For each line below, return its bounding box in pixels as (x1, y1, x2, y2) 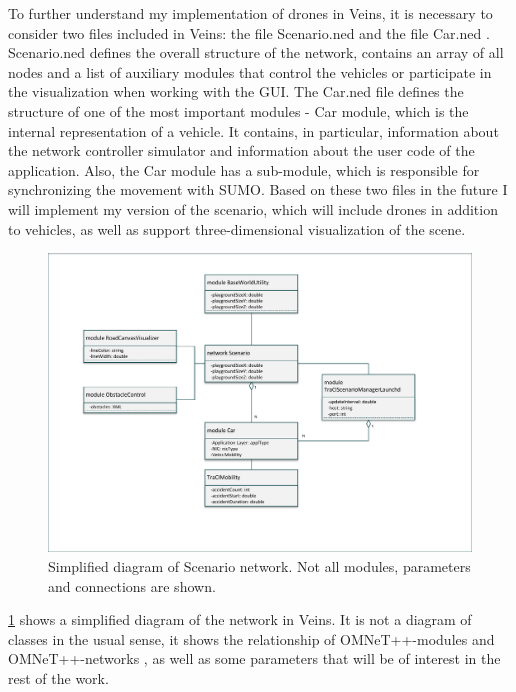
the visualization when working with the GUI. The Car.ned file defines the (8, 81, 464, 102)
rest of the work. (8, 668, 109, 689)
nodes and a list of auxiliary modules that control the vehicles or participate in (8, 61, 492, 82)
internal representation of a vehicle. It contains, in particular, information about (8, 120, 499, 141)
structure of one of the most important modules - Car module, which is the (8, 100, 469, 121)
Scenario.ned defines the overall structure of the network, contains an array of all (8, 42, 504, 63)
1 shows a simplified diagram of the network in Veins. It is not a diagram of (8, 609, 472, 630)
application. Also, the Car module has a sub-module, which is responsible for (8, 159, 480, 180)
